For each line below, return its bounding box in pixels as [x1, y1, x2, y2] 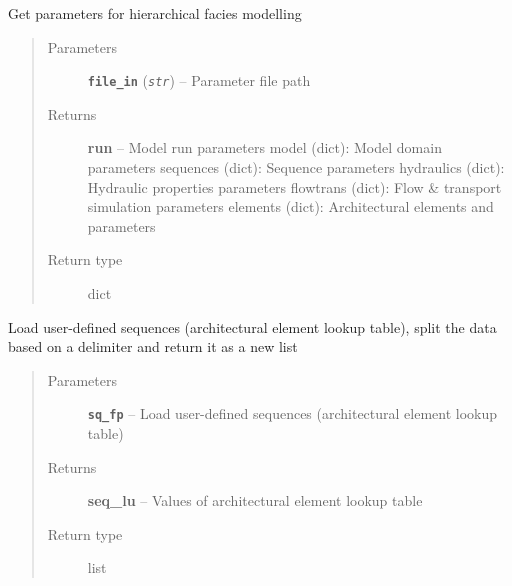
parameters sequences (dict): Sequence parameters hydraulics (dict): [87, 157, 505, 178]
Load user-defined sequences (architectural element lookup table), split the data [8, 316, 497, 337]
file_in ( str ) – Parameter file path [87, 70, 311, 91]
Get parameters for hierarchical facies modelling [8, 3, 302, 23]
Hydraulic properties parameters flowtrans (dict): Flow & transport [87, 176, 502, 197]
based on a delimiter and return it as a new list [8, 336, 298, 357]
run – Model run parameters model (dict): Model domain [87, 137, 442, 158]
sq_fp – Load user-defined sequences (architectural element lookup [87, 403, 498, 424]
